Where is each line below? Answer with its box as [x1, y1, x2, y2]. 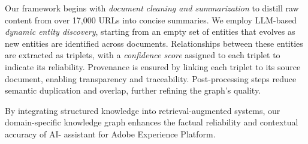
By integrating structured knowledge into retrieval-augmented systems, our [5, 104, 280, 116]
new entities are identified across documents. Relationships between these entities [5, 37, 303, 49]
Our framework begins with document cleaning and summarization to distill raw [5, 2, 299, 14]
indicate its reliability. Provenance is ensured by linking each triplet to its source [5, 60, 301, 73]
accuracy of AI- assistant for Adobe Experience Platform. [5, 127, 216, 140]
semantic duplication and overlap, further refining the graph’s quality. [5, 84, 261, 97]
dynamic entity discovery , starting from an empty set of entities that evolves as [5, 25, 295, 38]
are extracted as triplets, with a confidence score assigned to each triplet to [5, 49, 280, 61]
